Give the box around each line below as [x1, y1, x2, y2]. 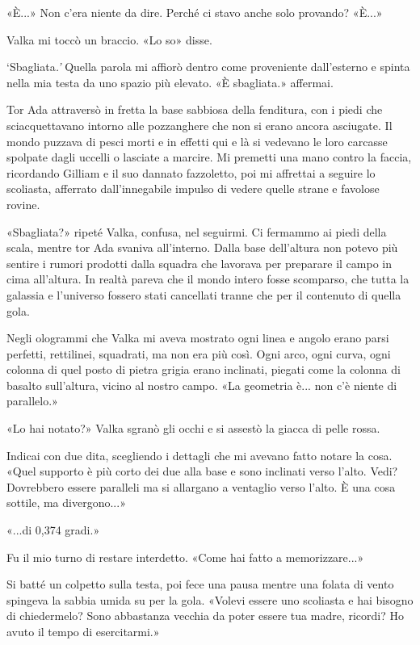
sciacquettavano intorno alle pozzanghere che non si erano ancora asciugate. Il [6, 116, 393, 133]
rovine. [6, 195, 40, 212]
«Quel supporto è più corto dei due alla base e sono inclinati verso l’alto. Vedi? [6, 463, 398, 480]
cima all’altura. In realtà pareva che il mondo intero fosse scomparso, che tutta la [6, 270, 409, 287]
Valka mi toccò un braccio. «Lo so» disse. [6, 31, 212, 48]
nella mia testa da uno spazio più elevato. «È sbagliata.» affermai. [6, 73, 334, 90]
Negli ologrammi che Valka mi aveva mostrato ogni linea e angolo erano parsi [6, 329, 389, 346]
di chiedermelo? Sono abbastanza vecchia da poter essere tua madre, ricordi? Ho [6, 607, 404, 624]
